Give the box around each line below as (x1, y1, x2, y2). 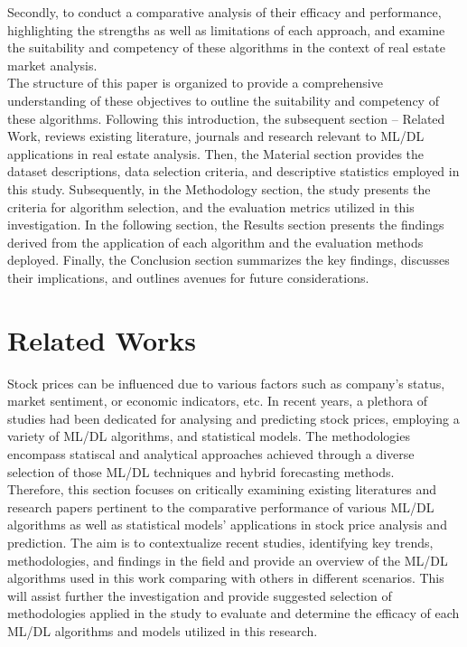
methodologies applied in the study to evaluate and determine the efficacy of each (7, 604, 460, 623)
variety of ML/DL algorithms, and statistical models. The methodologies (7, 427, 410, 445)
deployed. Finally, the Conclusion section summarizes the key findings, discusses (7, 250, 450, 269)
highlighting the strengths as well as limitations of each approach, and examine (7, 20, 445, 39)
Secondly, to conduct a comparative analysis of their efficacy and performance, (7, 3, 442, 21)
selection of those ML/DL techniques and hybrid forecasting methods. (7, 462, 395, 481)
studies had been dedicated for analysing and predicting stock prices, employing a (7, 408, 460, 427)
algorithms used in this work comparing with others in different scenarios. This (7, 568, 444, 587)
